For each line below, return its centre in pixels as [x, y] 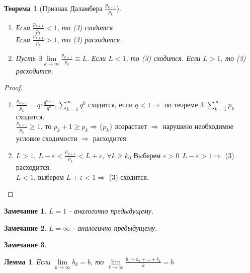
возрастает [131, 126]
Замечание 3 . [25, 245]
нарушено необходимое [198, 126]
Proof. [13, 87]
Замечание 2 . [25, 227]
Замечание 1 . [25, 211]
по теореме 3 [184, 104]
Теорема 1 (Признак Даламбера [53, 8]
